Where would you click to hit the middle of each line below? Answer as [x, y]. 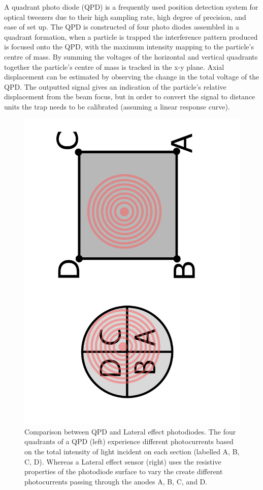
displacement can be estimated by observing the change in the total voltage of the [132, 77]
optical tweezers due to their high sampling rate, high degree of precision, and [125, 17]
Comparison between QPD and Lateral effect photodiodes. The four [130, 431]
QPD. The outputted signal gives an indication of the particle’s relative [115, 86]
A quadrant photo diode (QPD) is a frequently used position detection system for [131, 7]
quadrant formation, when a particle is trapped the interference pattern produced [131, 36]
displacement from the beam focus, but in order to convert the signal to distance [130, 97]
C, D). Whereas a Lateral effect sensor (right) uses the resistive [123, 461]
